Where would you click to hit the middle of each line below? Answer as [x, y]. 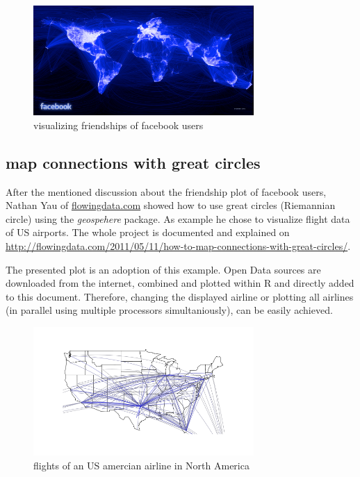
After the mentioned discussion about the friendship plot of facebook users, [166, 191]
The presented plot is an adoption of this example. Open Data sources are [163, 269]
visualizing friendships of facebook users [118, 125]
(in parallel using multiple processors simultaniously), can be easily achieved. [169, 310]
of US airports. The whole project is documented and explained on [148, 232]
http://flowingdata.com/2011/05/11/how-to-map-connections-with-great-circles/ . [178, 245]
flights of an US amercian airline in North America [141, 465]
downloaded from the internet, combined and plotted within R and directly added [180, 283]
